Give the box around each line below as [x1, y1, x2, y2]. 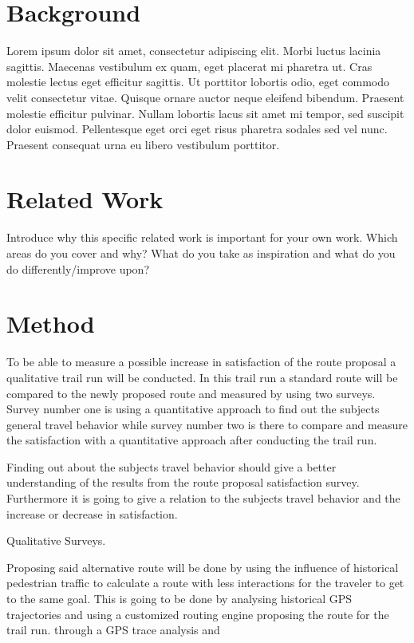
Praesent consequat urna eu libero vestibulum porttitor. [6, 136, 280, 152]
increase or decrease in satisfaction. [6, 505, 178, 522]
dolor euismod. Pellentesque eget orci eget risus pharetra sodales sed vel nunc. [6, 120, 388, 137]
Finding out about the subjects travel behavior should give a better [6, 458, 337, 475]
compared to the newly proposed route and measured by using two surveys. [6, 385, 376, 401]
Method [6, 307, 95, 340]
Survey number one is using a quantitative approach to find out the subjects [6, 400, 380, 417]
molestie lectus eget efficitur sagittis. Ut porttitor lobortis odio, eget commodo [6, 73, 390, 90]
